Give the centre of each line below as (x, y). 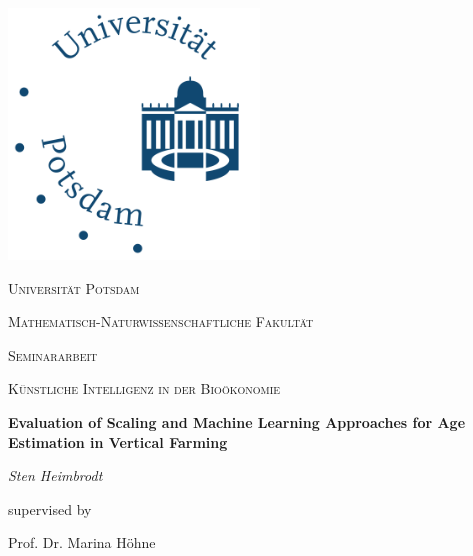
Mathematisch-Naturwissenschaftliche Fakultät (161, 321)
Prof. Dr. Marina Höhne (82, 542)
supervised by (50, 508)
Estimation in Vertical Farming (118, 441)
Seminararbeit (53, 354)
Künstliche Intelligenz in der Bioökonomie (144, 388)
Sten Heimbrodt (55, 475)
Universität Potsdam (74, 287)
